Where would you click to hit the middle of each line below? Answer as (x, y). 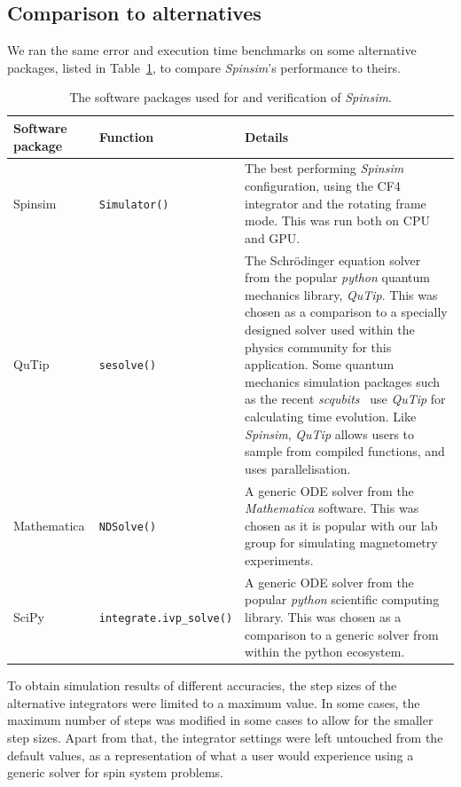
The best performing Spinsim (324, 168)
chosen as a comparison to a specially (346, 312)
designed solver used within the (330, 330)
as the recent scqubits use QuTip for (345, 399)
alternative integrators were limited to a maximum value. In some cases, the (214, 702)
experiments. (279, 559)
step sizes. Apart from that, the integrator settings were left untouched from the (225, 738)
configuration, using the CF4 (323, 186)
